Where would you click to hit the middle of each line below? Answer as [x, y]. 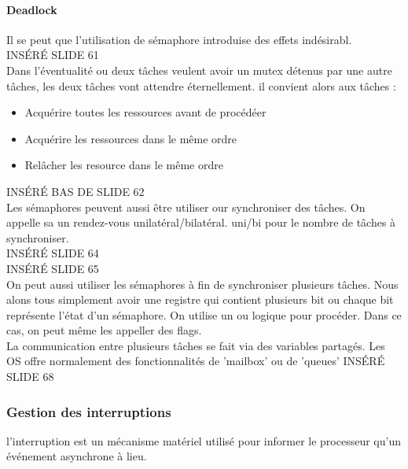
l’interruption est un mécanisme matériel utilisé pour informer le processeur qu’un [204, 440]
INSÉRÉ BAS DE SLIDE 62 [75, 191]
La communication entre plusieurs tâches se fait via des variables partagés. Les [196, 345]
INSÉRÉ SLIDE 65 [53, 268]
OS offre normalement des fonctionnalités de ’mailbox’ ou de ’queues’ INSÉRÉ [196, 361]
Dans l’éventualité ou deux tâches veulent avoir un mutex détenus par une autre [199, 70]
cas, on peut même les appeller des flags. [104, 330]
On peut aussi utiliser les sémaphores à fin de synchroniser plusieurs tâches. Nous [202, 284]
